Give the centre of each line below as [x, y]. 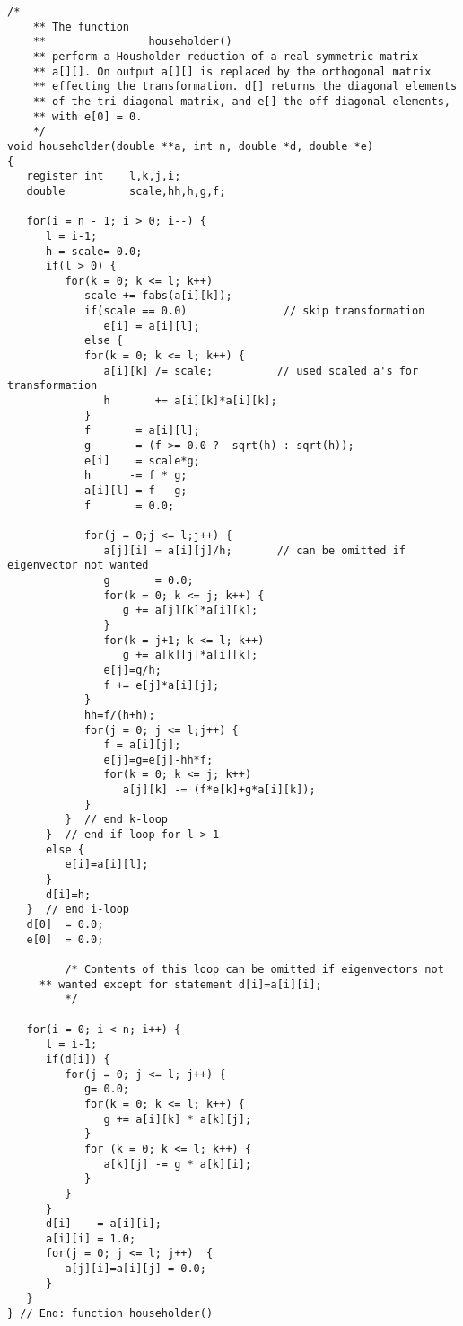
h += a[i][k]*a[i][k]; [190, 401]
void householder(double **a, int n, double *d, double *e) [191, 146]
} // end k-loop [116, 820]
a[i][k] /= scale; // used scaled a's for [261, 371]
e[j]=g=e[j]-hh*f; [158, 760]
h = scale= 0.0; [94, 251]
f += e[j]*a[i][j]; [162, 685]
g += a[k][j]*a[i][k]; [190, 655]
